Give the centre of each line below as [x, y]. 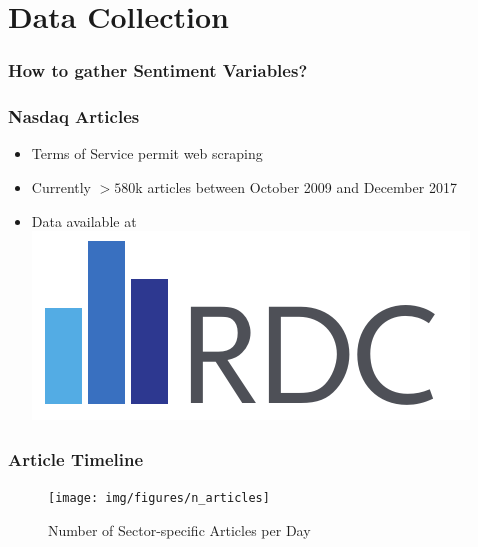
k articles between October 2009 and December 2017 [296, 187]
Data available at [84, 220]
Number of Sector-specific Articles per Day [179, 529]
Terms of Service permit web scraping [147, 153]
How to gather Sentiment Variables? [158, 70]
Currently [61, 187]
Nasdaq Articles [74, 116]
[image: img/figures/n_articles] [159, 498]
